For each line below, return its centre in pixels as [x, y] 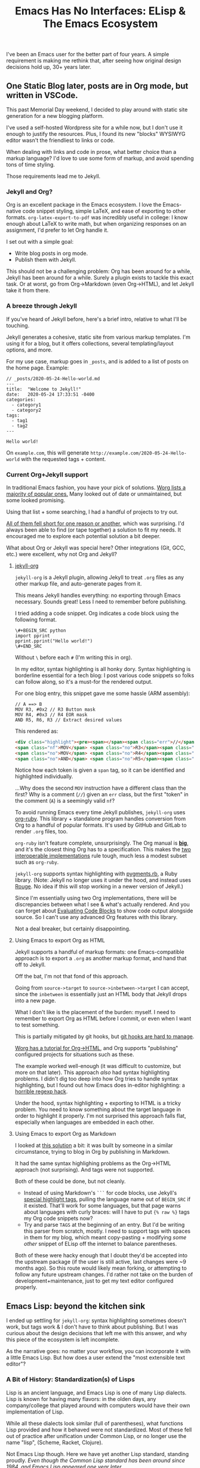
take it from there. [28, 290]
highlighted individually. [44, 777]
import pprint [32, 636]
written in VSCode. [42, 95]
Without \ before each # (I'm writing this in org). [73, 657]
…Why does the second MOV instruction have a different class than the [100, 788]
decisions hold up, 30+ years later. [49, 67]
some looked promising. [36, 500]
